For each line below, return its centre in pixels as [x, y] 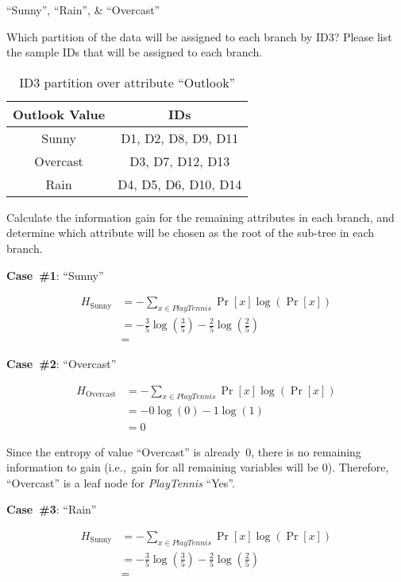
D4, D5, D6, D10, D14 [180, 184]
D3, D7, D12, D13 [180, 161]
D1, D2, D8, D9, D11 [180, 138]
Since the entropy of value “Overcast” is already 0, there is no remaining [184, 451]
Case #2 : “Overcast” [62, 364]
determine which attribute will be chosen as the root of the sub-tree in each [191, 233]
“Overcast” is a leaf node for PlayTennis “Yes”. [121, 482]
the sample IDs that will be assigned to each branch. [135, 52]
